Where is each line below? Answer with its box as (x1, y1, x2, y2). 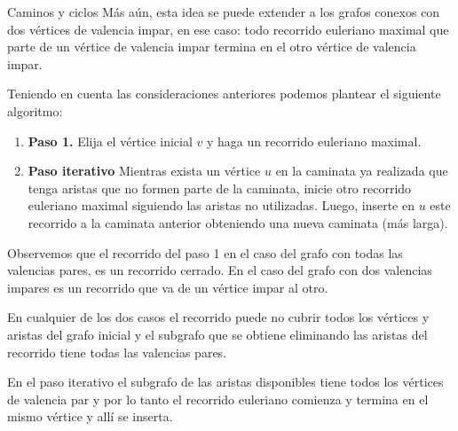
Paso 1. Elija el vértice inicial (28, 131, 193, 150)
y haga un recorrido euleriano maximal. (206, 131, 422, 150)
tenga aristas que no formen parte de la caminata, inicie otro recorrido (28, 178, 412, 197)
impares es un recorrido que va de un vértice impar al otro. (7, 278, 328, 296)
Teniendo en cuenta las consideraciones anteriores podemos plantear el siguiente (7, 84, 441, 103)
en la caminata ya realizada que (275, 161, 448, 180)
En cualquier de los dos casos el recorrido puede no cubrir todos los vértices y (7, 308, 430, 326)
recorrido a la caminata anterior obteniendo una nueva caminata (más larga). (28, 213, 448, 231)
